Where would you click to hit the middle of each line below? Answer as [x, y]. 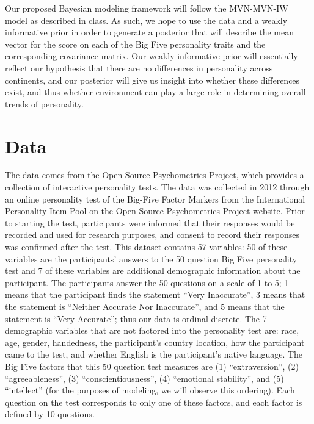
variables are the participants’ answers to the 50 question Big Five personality [151, 258]
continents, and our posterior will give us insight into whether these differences [152, 80]
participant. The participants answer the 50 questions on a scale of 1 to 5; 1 [147, 282]
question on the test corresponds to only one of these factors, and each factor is [154, 402]
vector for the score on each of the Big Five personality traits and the [135, 44]
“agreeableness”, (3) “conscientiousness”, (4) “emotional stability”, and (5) [144, 378]
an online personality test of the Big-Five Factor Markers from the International [155, 199]
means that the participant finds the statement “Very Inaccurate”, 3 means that [155, 294]
